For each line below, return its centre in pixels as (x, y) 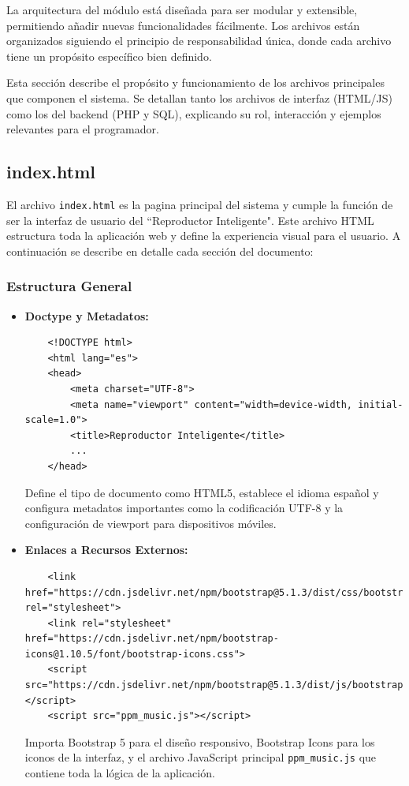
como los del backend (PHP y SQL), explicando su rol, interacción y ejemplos (194, 113)
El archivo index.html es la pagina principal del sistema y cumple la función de (200, 204)
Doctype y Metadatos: (87, 315)
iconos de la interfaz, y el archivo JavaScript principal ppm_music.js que (201, 757)
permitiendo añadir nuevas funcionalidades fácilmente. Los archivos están (183, 25)
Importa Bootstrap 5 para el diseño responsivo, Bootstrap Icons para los (200, 741)
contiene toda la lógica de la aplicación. (120, 773)
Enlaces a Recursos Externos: (106, 550)
